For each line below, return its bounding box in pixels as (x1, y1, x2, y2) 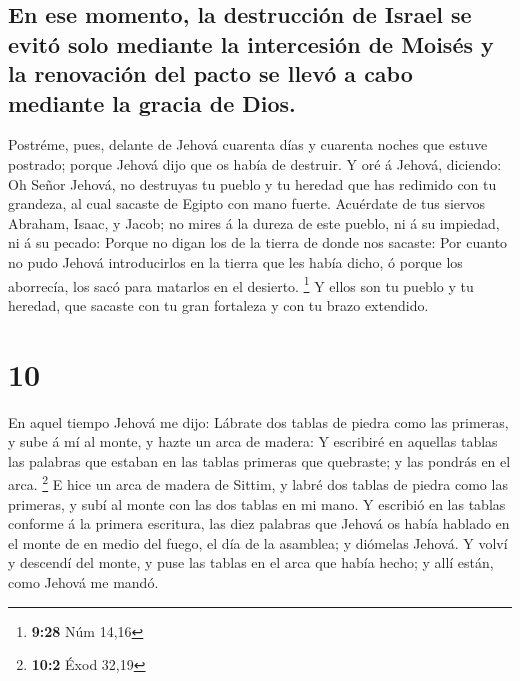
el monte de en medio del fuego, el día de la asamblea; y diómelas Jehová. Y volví (8, 532, 508, 553)
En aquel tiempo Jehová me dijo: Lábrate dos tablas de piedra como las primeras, (8, 411, 509, 432)
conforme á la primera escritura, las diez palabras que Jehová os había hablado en (8, 513, 510, 534)
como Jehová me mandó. (8, 571, 159, 592)
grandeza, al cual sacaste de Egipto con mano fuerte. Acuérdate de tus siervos (8, 193, 486, 214)
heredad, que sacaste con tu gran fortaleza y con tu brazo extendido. (8, 294, 429, 315)
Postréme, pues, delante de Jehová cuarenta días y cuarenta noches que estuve (8, 134, 488, 155)
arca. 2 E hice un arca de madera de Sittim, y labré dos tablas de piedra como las (8, 471, 508, 494)
